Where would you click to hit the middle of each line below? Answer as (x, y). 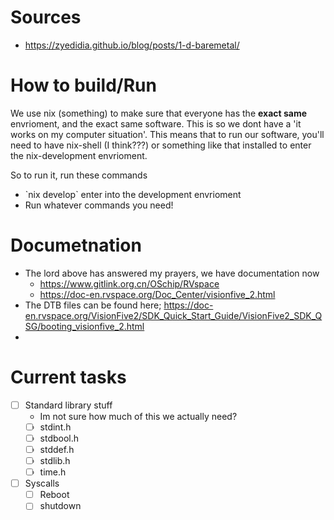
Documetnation (76, 245)
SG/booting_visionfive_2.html (84, 326)
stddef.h (57, 449)
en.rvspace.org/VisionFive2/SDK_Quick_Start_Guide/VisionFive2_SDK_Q (173, 315)
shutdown (60, 506)
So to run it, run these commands (79, 175)
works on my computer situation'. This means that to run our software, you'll (167, 134)
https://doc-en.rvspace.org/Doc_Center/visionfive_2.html (157, 294)
